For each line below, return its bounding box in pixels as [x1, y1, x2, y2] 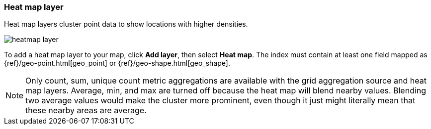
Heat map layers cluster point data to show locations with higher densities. [4, 20, 248, 29]
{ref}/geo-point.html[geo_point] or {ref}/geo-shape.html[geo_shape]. [4, 59, 230, 68]
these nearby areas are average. [25, 105, 147, 116]
